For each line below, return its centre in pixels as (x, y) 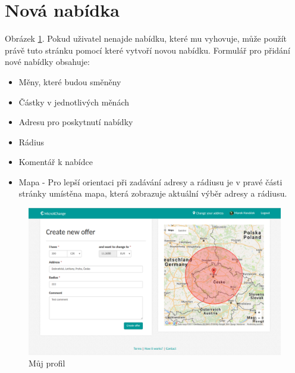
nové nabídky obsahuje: (47, 62)
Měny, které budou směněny (70, 81)
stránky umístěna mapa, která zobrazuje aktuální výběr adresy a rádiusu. (153, 193)
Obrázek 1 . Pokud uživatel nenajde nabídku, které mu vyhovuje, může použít (146, 38)
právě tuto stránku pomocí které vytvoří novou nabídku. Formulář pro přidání (147, 50)
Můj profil (47, 363)
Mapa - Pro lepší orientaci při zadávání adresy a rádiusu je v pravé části (150, 181)
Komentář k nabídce (56, 162)
